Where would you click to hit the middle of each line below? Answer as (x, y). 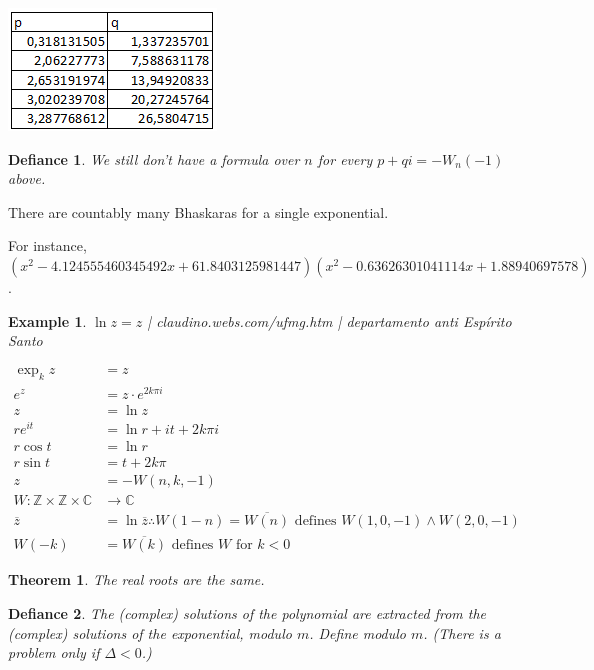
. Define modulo (357, 632)
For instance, (47, 245)
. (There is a (462, 632)
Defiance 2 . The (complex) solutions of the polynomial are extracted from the (247, 613)
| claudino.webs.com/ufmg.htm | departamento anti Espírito (329, 320)
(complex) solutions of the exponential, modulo (150, 632)
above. (27, 178)
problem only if (54, 652)
